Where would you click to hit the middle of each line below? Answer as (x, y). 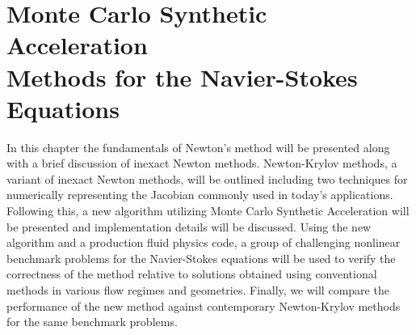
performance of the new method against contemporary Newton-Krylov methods (204, 305)
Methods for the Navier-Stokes (182, 76)
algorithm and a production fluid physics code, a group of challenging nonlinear (204, 242)
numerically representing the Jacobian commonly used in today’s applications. (200, 195)
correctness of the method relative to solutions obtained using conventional (192, 274)
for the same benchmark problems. (92, 322)
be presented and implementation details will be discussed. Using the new (189, 226)
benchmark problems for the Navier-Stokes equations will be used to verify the (201, 258)
